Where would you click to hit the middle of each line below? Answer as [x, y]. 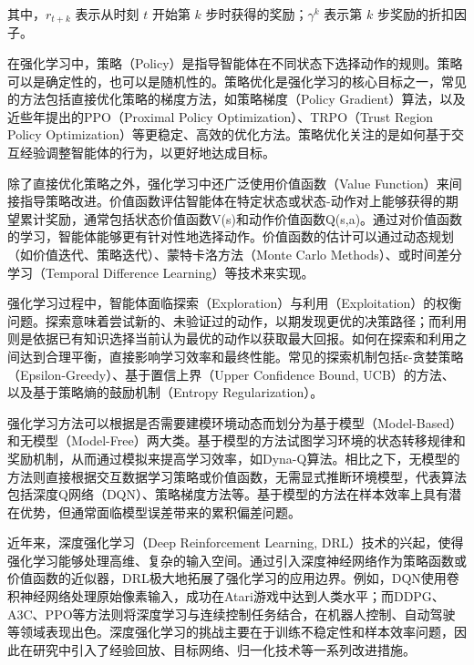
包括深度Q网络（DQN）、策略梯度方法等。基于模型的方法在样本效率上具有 [228, 494]
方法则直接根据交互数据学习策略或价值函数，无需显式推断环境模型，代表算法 [237, 476]
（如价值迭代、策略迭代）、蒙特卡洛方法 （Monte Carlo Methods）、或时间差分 [235, 254]
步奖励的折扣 [415, 14]
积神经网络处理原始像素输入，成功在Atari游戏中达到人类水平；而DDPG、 [226, 596]
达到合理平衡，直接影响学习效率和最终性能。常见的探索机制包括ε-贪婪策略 [242, 356]
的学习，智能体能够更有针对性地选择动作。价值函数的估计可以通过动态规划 [231, 236]
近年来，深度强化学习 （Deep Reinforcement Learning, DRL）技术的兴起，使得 [236, 542]
